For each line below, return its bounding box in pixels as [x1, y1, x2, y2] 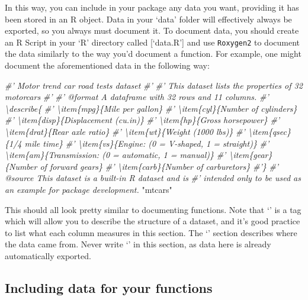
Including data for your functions [5, 278, 213, 296]
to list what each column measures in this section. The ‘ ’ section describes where [5, 226, 297, 238]
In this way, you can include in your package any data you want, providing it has [5, 1, 299, 13]
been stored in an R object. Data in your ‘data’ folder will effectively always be [5, 12, 292, 25]
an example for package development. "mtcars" [5, 183, 172, 195]
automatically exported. [5, 249, 91, 262]
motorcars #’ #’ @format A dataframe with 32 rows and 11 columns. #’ [5, 91, 269, 103]
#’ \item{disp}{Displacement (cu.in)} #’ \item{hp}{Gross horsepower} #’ [5, 114, 280, 126]
